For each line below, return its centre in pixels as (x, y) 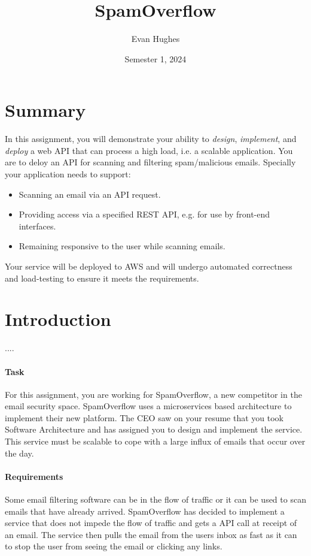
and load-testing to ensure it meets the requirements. (102, 278)
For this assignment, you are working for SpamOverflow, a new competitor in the (153, 394)
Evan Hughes (155, 39)
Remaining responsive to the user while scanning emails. (122, 246)
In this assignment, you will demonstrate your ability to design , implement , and (151, 139)
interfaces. (37, 226)
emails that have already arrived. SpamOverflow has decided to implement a (145, 511)
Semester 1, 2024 (155, 58)
